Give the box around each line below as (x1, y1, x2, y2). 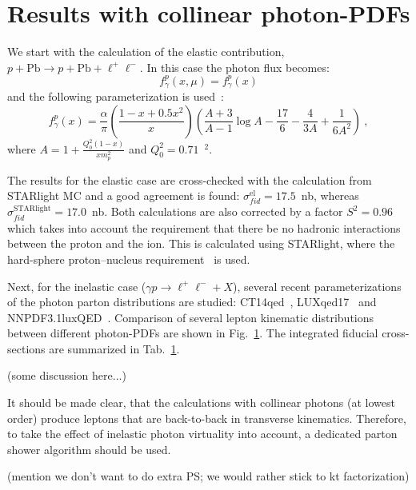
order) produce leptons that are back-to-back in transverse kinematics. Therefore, (7, 409, 406, 426)
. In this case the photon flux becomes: (139, 58, 330, 75)
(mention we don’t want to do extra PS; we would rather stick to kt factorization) (7, 468, 410, 484)
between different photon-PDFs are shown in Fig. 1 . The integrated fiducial (7, 325, 378, 341)
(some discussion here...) (7, 367, 126, 384)
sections (7, 340, 46, 357)
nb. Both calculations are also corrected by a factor (92, 203, 343, 220)
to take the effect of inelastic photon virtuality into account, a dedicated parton (7, 425, 398, 442)
